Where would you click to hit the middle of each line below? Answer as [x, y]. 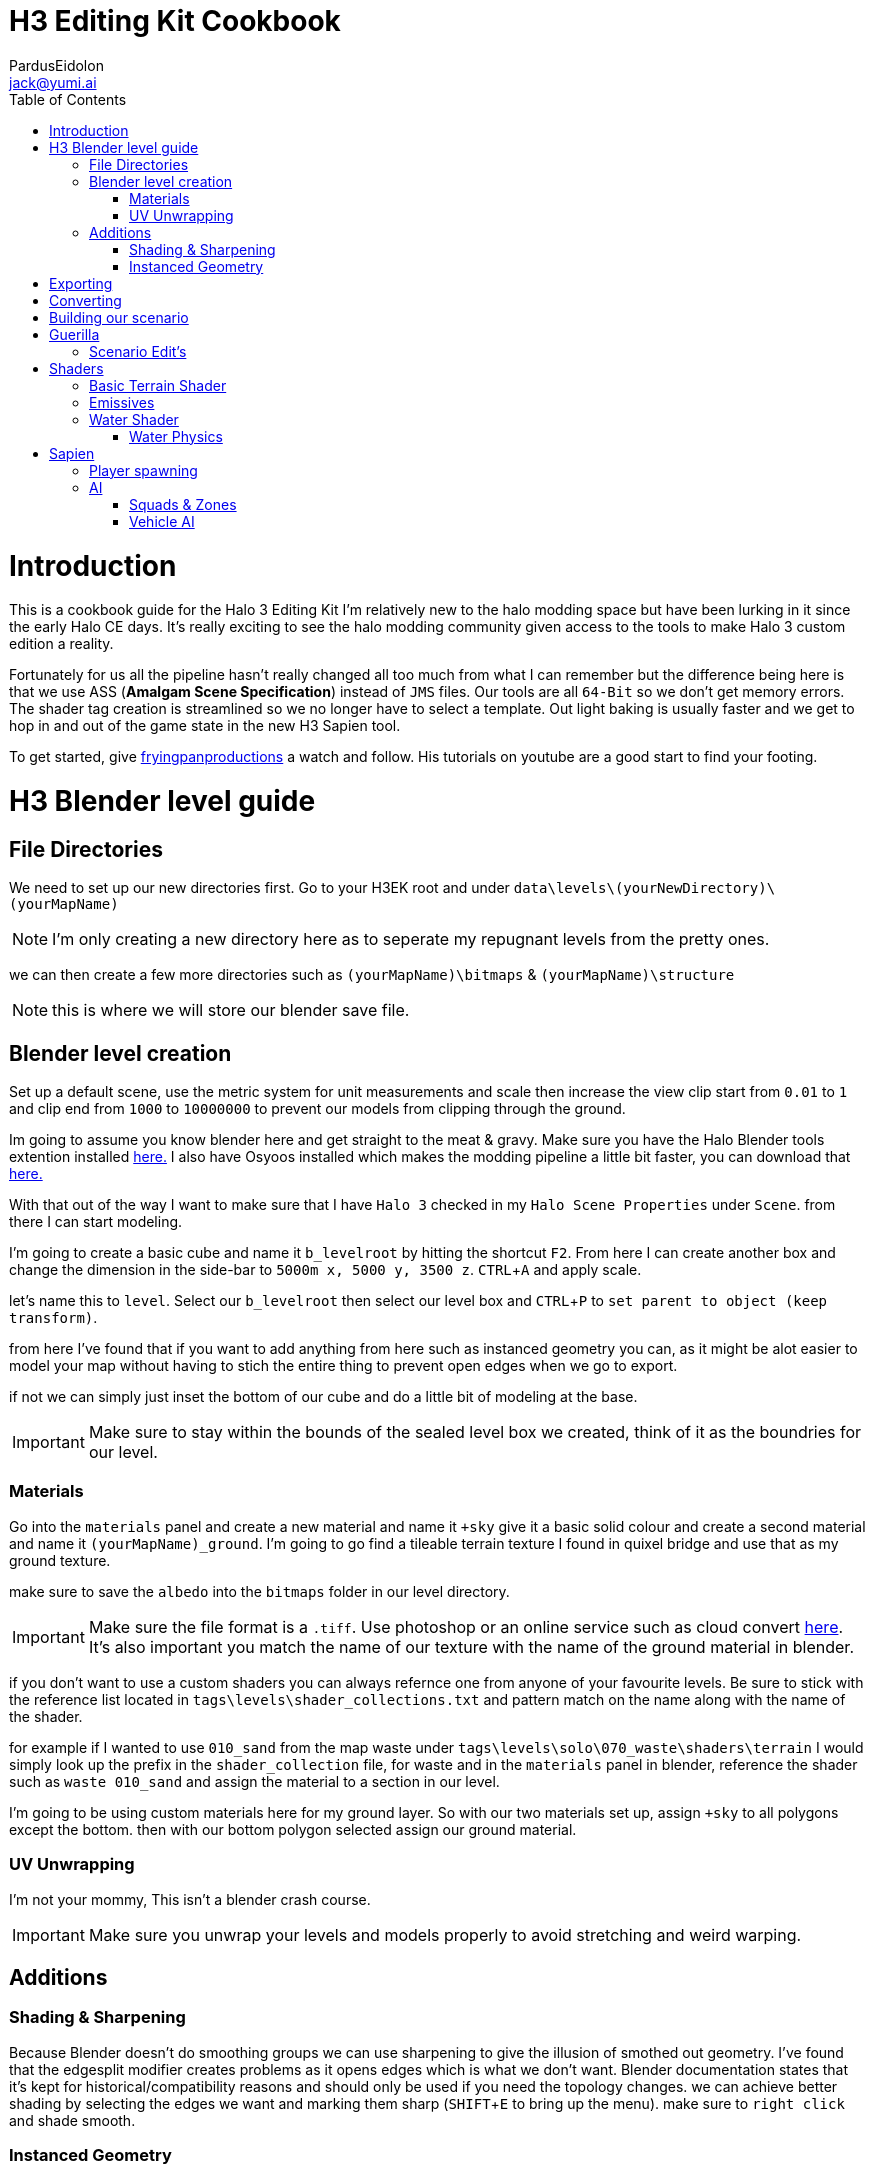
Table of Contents [68, 99]
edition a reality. [61, 644]
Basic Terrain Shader [158, 385]
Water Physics [176, 436]
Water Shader [134, 419]
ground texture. [60, 1560]
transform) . [53, 1318]
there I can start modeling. [96, 1222]
